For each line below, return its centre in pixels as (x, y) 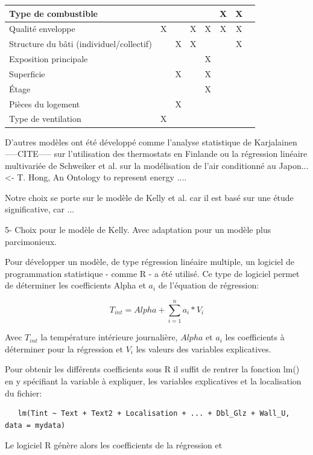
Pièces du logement (45, 103)
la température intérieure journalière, (109, 337)
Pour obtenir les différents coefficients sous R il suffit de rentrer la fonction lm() (152, 369)
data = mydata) (35, 425)
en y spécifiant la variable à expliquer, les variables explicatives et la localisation (153, 380)
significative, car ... (40, 209)
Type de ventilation (45, 119)
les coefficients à (255, 337)
